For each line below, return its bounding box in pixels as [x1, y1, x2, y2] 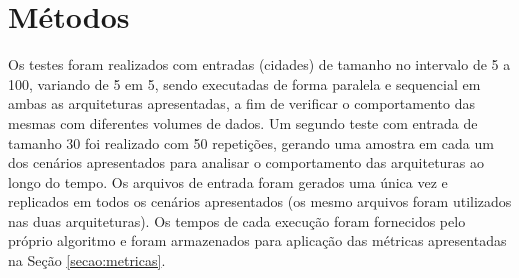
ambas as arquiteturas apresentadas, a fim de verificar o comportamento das [8, 93, 475, 114]
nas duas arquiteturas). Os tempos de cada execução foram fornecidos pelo [8, 210, 466, 231]
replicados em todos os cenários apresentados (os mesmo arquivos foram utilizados [8, 191, 512, 212]
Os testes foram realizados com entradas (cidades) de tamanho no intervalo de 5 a [8, 54, 511, 75]
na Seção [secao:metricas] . [8, 250, 166, 271]
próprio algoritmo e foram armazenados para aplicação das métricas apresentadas [8, 230, 507, 251]
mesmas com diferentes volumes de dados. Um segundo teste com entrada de [8, 112, 478, 133]
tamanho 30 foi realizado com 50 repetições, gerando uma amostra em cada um [8, 132, 494, 153]
